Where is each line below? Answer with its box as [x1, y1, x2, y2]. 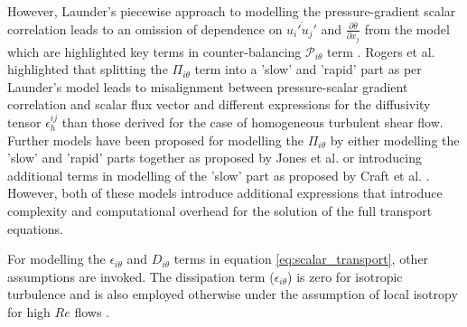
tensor [7, 113, 42, 131]
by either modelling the [330, 130, 460, 149]
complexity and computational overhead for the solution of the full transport [7, 201, 433, 220]
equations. [7, 219, 63, 238]
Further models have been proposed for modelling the [7, 130, 304, 149]
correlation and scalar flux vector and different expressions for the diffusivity [7, 95, 431, 114]
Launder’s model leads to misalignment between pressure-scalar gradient [7, 77, 408, 96]
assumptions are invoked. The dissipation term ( [7, 266, 275, 285]
